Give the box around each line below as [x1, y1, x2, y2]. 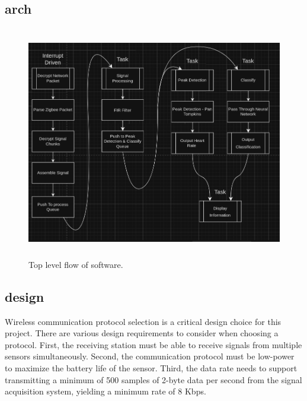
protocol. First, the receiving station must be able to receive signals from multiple [5, 338, 302, 351]
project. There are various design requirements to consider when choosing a [5, 327, 279, 339]
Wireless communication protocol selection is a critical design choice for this [5, 315, 282, 327]
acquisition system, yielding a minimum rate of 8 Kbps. [5, 385, 206, 397]
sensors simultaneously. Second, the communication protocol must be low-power [5, 350, 295, 362]
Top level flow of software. [28, 258, 123, 270]
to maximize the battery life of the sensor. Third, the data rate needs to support [5, 361, 298, 374]
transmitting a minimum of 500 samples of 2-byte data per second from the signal [5, 373, 302, 386]
